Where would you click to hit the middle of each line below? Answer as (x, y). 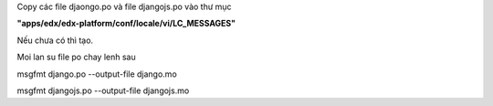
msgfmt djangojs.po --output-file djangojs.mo (103, 90)
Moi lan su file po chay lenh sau (76, 57)
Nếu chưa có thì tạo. (55, 40)
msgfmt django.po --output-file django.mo (97, 74)
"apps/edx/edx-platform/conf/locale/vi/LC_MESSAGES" (126, 24)
